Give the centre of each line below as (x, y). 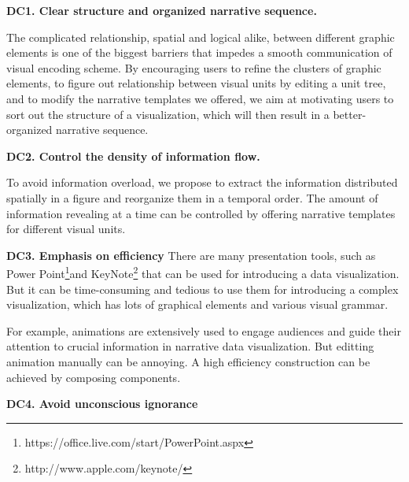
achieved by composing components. (94, 377)
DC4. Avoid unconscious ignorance (102, 404)
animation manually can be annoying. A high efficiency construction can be (188, 361)
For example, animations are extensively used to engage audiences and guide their (204, 330)
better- (350, 114)
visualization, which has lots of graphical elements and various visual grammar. (197, 304)
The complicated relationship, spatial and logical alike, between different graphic (201, 37)
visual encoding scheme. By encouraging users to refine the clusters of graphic (194, 67)
